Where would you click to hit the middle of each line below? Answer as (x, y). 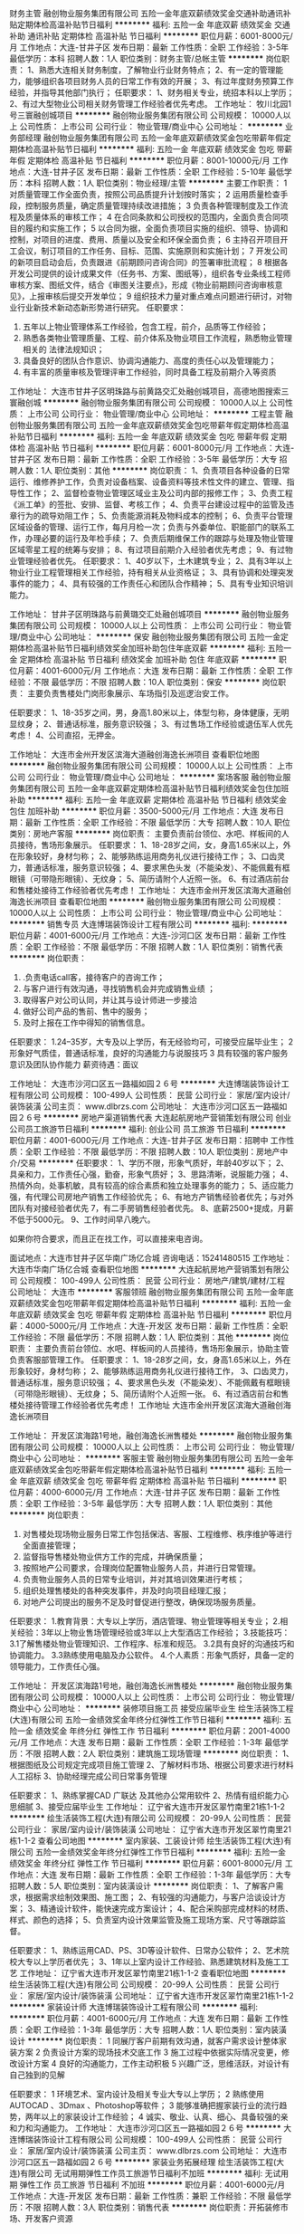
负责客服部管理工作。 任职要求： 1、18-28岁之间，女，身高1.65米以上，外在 (150, 1360)
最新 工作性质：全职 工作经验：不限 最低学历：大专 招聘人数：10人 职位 (158, 822)
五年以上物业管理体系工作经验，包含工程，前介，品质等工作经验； (145, 327)
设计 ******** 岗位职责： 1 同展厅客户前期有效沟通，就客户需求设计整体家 (148, 2041)
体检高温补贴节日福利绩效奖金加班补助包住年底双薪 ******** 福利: (141, 648)
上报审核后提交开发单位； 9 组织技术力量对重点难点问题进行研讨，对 (157, 296)
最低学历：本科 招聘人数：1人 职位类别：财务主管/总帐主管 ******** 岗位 (146, 58)
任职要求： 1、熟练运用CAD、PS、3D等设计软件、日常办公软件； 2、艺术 (146, 1950)
